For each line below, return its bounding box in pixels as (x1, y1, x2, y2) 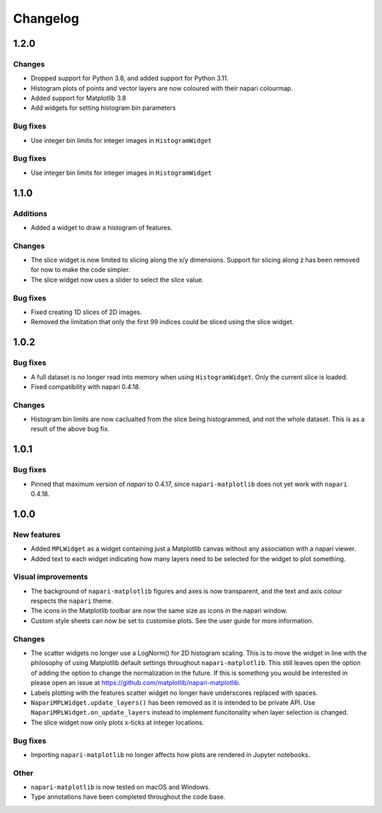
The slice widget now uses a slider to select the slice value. (30, 275, 204, 284)
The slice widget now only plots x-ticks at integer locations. (30, 718, 204, 727)
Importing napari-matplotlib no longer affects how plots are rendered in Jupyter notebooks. (30, 750, 311, 759)
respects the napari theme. (30, 596, 114, 605)
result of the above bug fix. (30, 425, 110, 433)
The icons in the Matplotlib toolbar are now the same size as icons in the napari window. (30, 606, 288, 615)
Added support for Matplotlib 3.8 (30, 94, 127, 103)
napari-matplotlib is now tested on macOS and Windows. (30, 783, 210, 792)
